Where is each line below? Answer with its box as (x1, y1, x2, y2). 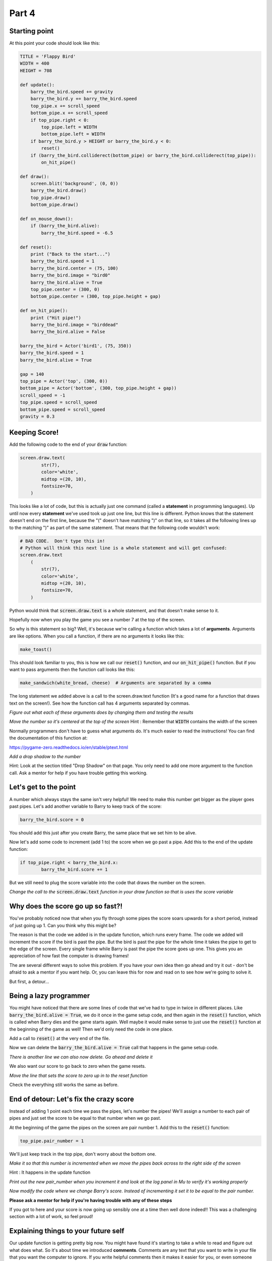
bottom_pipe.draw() (30, 202, 79, 208)
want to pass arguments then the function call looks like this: (9, 666, 135, 673)
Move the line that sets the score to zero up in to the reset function (9, 1072, 148, 1078)
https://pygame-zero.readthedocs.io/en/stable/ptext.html (9, 744, 128, 750)
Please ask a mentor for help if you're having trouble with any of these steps (9, 1197, 172, 1203)
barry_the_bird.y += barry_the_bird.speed (30, 96, 137, 102)
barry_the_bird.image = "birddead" (30, 322, 118, 327)
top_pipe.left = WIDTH (41, 124, 98, 130)
